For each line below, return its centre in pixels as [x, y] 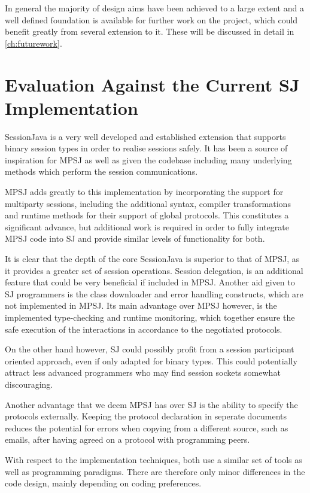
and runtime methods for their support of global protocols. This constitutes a [147, 215]
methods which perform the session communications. [101, 171]
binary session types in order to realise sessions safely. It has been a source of [146, 148]
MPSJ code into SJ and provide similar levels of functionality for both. [135, 238]
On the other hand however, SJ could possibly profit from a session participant [150, 349]
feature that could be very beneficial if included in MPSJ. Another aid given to [150, 282]
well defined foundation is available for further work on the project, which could [151, 19]
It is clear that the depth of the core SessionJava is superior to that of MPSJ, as [152, 259]
